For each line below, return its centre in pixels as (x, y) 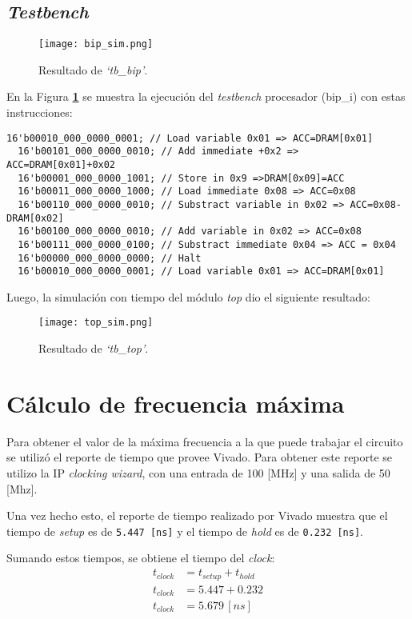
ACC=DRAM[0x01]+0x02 (61, 164)
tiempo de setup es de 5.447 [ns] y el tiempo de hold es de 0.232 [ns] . (185, 531)
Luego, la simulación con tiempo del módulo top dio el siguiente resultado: (188, 296)
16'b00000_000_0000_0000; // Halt (110, 258)
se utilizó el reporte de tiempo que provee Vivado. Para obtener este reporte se (200, 457)
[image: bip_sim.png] (96, 44)
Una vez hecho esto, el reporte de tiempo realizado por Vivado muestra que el (197, 515)
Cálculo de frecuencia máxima (176, 403)
